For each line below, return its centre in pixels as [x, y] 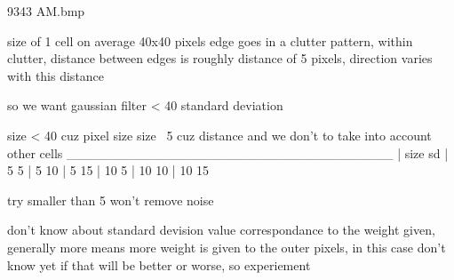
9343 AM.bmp [46, 11]
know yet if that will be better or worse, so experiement [159, 264]
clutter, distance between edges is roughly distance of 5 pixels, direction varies [220, 58]
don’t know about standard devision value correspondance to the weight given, [221, 230]
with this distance [56, 75]
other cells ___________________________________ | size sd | [228, 152]
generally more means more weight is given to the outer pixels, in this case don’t [227, 247]
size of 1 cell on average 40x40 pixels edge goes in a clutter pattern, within [210, 40]
